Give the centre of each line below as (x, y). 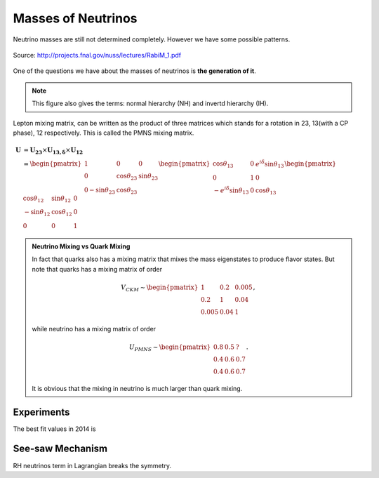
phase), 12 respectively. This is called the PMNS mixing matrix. (104, 133)
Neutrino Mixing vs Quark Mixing (81, 246)
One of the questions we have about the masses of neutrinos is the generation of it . (134, 71)
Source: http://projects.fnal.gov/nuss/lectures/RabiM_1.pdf (97, 55)
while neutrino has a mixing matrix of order (94, 328)
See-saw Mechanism (60, 449)
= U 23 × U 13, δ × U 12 (53, 151)
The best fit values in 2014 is (54, 429)
